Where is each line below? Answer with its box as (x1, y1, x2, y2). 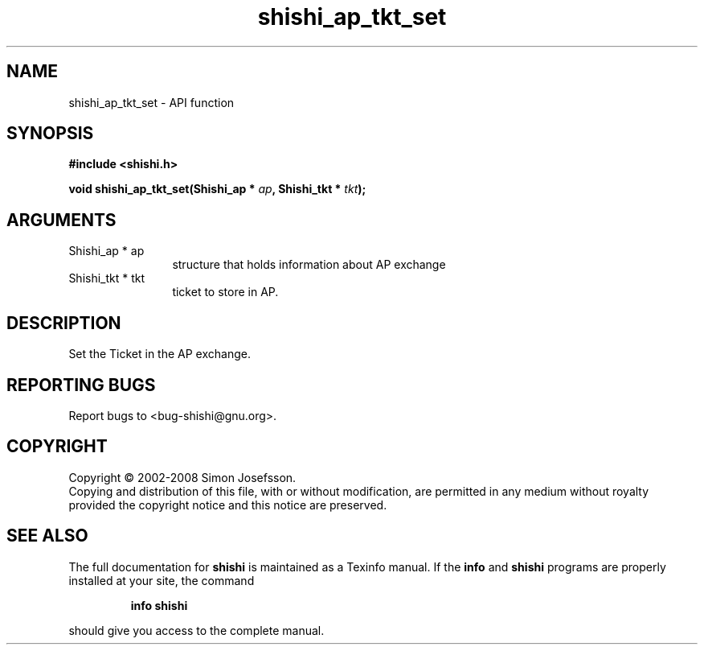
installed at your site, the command (68, 573, 255, 587)
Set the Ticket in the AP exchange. (68, 347, 251, 361)
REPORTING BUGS (6, 374, 156, 395)
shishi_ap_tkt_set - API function (68, 95, 235, 109)
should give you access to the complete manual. (68, 623, 325, 637)
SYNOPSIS (6, 123, 94, 144)
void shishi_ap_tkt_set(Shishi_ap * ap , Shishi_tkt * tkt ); (68, 182, 366, 196)
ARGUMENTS (6, 209, 117, 230)
